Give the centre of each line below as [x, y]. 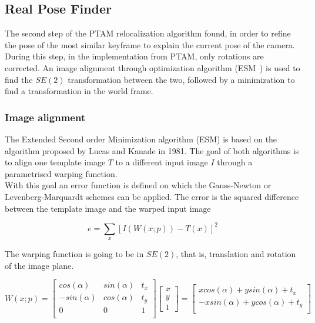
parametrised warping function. [61, 173]
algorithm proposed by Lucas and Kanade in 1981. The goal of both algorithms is [152, 150]
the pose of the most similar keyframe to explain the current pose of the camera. [150, 44]
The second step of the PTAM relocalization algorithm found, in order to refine [148, 33]
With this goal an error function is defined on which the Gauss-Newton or [138, 185]
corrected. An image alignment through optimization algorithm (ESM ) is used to [153, 67]
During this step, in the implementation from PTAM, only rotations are [134, 56]
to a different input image [162, 162]
